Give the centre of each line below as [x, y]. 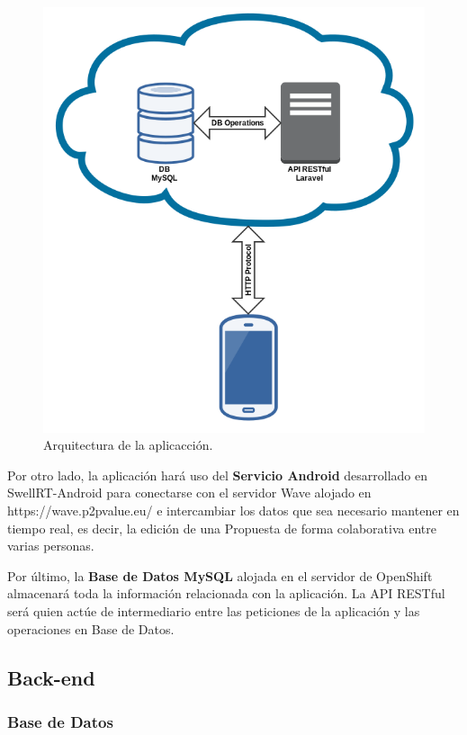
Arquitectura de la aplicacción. [128, 445]
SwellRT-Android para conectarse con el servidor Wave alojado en [189, 493]
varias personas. [51, 546]
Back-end [51, 677]
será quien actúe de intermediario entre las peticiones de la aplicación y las [214, 610]
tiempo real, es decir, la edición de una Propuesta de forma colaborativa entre [222, 528]
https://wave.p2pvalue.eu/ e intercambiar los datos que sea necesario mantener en [233, 511]
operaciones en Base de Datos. [91, 628]
